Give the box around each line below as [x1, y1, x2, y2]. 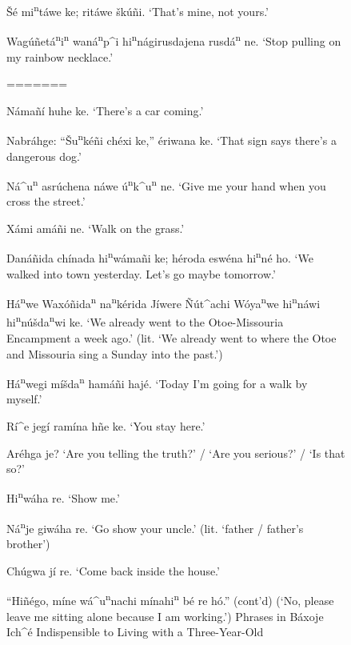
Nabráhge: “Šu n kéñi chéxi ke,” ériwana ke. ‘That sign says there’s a [6, 130, 337, 148]
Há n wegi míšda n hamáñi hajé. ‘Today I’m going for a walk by [6, 373, 308, 391]
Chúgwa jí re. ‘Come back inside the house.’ [6, 562, 220, 579]
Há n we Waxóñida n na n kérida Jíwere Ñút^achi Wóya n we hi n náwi [6, 293, 321, 312]
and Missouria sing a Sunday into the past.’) [6, 345, 223, 362]
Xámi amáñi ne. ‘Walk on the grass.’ [6, 219, 185, 236]
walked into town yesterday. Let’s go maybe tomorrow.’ [6, 265, 276, 282]
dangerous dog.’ [6, 147, 82, 164]
